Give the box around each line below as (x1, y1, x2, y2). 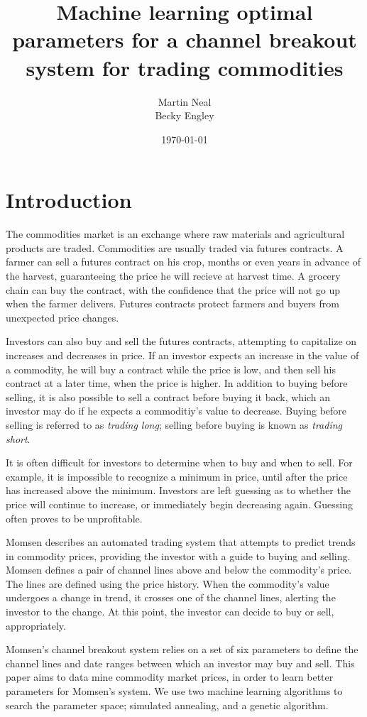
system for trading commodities (26, 53, 344, 82)
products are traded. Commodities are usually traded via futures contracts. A (6, 240, 344, 255)
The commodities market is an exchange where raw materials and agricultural (6, 226, 345, 241)
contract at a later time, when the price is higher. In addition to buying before (6, 376, 348, 390)
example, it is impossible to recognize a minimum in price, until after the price (6, 469, 348, 483)
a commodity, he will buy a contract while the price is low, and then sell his (6, 361, 336, 376)
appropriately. (6, 618, 66, 633)
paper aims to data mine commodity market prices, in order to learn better (6, 669, 334, 684)
